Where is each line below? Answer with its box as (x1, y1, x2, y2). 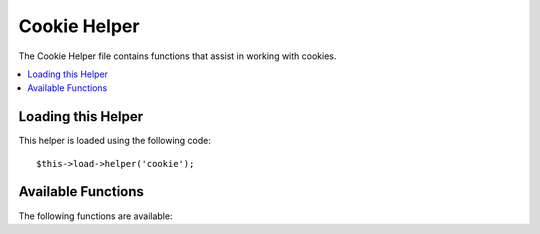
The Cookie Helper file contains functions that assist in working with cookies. (18, 50, 337, 62)
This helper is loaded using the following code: (18, 135, 212, 147)
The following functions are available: (18, 210, 173, 222)
